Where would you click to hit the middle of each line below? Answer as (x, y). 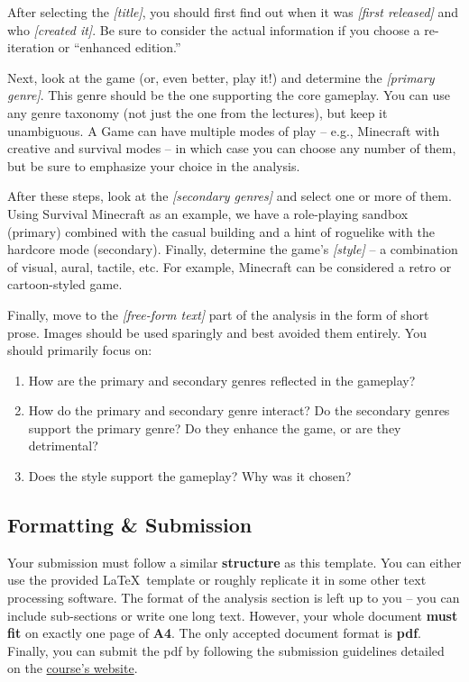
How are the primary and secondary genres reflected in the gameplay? (222, 380)
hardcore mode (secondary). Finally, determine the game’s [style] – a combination (233, 249)
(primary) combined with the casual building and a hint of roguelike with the (221, 231)
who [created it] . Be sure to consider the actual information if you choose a (214, 29)
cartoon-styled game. (65, 284)
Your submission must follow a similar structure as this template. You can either (234, 562)
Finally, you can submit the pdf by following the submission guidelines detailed (226, 650)
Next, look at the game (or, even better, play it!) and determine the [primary (221, 77)
